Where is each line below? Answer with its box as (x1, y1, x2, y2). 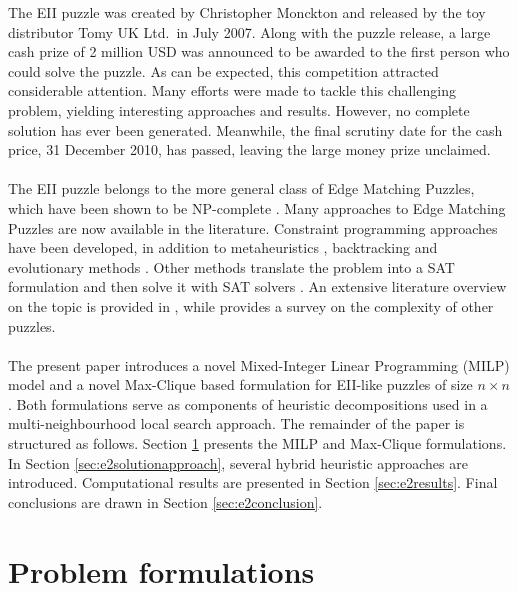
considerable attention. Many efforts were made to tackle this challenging (8, 80, 456, 101)
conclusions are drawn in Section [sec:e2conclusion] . (8, 491, 323, 512)
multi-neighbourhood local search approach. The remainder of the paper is (8, 413, 465, 434)
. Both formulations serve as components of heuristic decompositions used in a (8, 393, 488, 414)
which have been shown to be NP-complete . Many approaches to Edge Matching (8, 197, 506, 218)
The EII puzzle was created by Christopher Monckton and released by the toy (8, 2, 486, 22)
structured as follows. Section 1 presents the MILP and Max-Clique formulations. (8, 433, 507, 454)
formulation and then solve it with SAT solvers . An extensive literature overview (8, 276, 507, 297)
